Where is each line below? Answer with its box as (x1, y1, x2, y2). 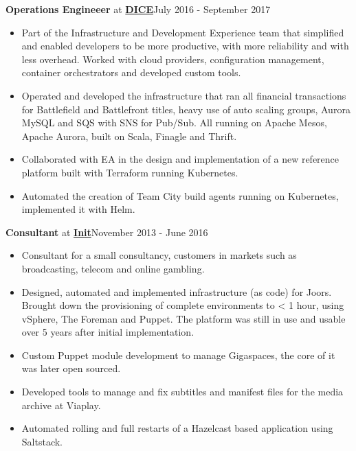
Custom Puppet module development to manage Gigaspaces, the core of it (21, 347, 335, 362)
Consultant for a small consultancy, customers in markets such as (21, 248, 297, 262)
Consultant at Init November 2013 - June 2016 (5, 224, 208, 239)
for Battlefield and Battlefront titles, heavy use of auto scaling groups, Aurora (21, 102, 351, 116)
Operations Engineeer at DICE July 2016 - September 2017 (5, 2, 271, 16)
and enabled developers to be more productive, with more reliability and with (21, 38, 349, 53)
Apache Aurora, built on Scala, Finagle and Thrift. (21, 128, 237, 143)
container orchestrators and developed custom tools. (21, 65, 241, 80)
